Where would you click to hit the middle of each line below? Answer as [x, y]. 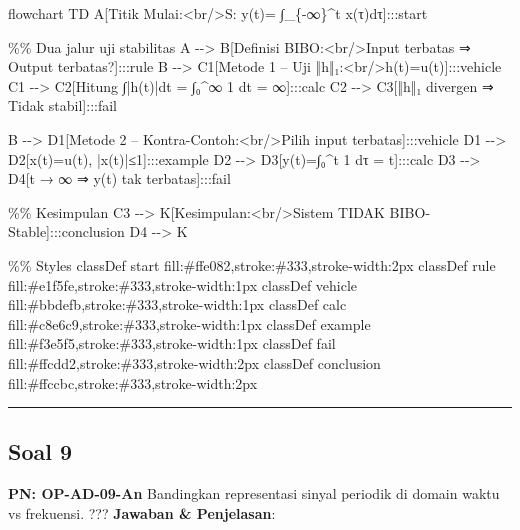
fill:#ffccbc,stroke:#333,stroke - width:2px [133, 382]
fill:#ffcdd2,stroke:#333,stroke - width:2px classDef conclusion [194, 362]
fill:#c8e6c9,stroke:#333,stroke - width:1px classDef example [189, 323]
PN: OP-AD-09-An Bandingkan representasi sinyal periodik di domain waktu [254, 493]
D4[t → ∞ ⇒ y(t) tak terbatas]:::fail [119, 178]
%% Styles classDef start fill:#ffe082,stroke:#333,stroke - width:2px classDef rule [252, 264]
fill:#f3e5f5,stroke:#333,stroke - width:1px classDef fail [172, 343]
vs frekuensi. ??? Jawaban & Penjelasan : [142, 512]
